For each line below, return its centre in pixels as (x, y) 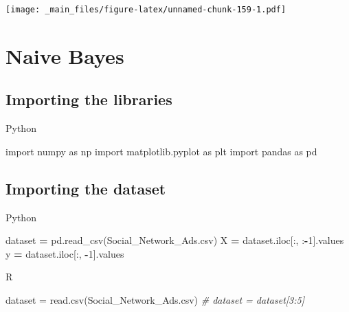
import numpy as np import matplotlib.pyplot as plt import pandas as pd (161, 151)
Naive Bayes (65, 55)
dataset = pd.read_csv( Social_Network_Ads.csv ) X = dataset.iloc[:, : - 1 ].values (175, 240)
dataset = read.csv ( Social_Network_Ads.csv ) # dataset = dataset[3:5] (155, 300)
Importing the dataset (86, 188)
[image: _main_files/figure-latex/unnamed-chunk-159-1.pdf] (146, 10)
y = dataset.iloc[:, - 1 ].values (65, 253)
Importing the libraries (89, 99)
